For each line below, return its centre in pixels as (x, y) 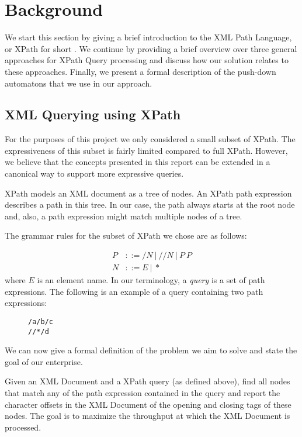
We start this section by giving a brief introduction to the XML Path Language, (148, 37)
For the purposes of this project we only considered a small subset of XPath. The (150, 139)
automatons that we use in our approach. (79, 83)
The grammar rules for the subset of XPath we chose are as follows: (126, 235)
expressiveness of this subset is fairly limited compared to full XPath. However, (146, 150)
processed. (23, 427)
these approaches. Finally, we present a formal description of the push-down (140, 71)
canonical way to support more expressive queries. (94, 173)
